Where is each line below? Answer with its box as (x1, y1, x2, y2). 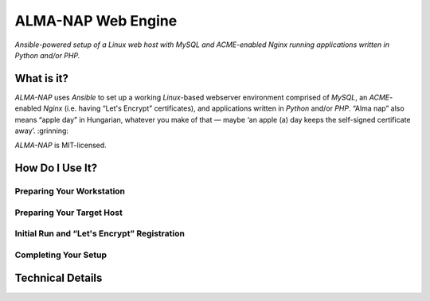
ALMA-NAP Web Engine (14, 12, 178, 29)
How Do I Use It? (14, 162, 98, 175)
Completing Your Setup (14, 249, 107, 260)
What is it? (14, 72, 69, 85)
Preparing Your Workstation (14, 186, 126, 197)
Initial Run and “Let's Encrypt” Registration (14, 228, 185, 239)
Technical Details (14, 272, 103, 285)
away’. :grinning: (14, 126, 69, 135)
